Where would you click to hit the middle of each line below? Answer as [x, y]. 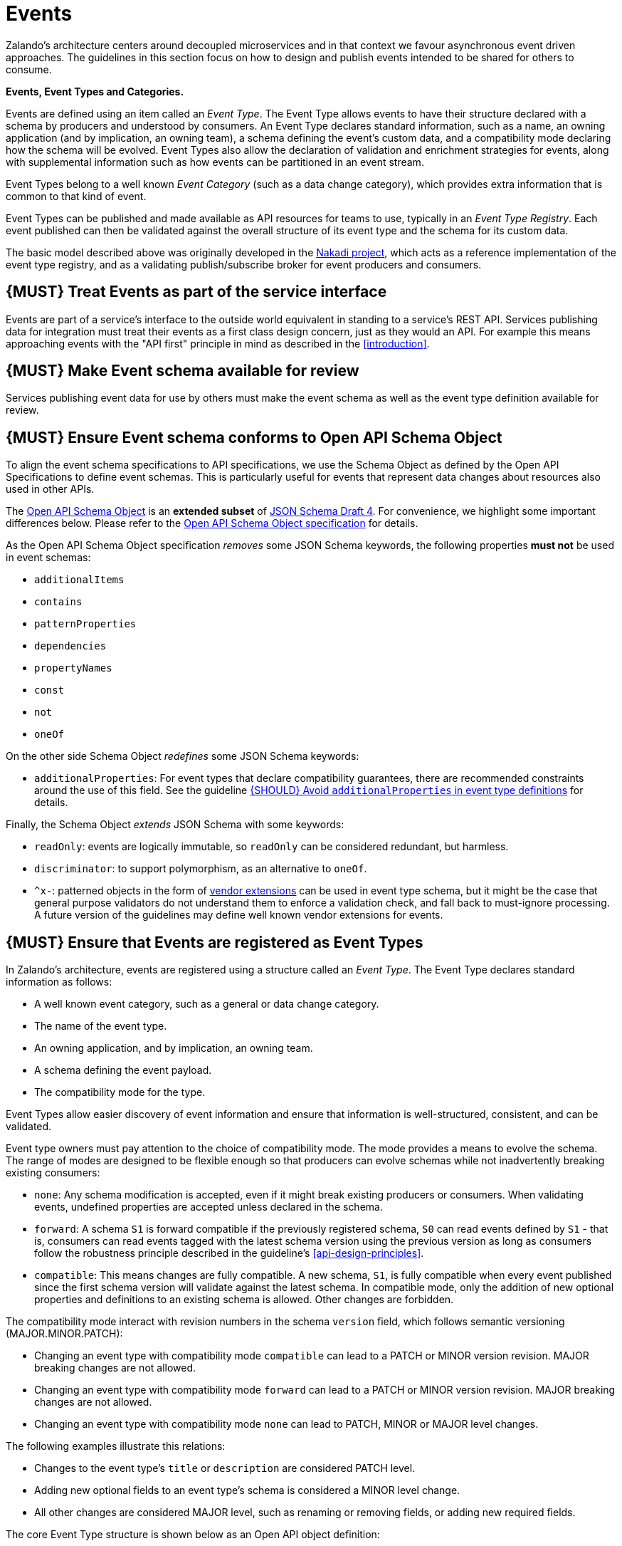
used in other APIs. [50, 489]
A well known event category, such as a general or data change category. [207, 1004]
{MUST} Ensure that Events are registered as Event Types [215, 942]
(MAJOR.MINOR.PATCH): [64, 1334]
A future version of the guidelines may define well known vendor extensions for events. [239, 915]
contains [58, 602]
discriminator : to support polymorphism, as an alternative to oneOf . [201, 869]
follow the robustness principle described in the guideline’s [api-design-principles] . [229, 1253]
